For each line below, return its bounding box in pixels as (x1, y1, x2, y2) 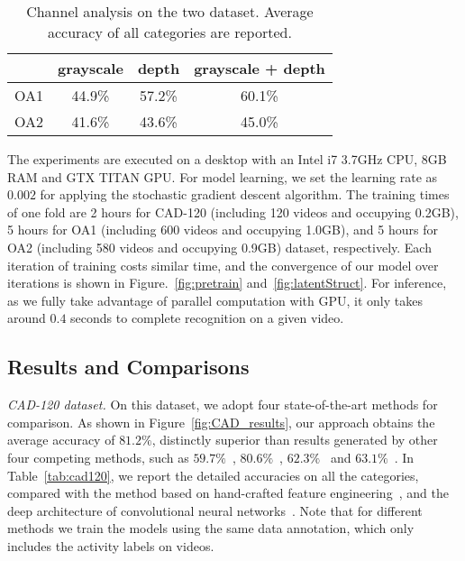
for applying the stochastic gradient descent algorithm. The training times (40, 185, 450, 204)
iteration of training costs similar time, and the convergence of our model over (7, 255, 439, 274)
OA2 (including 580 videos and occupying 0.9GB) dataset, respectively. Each (7, 237, 432, 256)
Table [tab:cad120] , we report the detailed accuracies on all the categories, (7, 465, 419, 484)
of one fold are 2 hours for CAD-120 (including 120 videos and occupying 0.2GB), (7, 202, 459, 221)
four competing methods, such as (7, 447, 189, 466)
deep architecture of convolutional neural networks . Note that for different (7, 501, 423, 520)
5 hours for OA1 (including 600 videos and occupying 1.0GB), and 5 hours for (7, 220, 438, 239)
